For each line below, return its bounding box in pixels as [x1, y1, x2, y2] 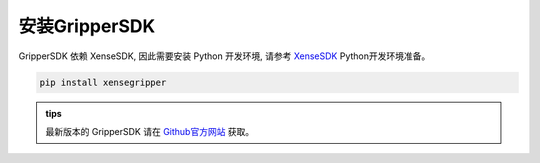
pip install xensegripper [39, 76, 167, 88]
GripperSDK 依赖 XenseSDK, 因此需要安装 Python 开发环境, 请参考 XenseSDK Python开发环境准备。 [18, 50, 431, 62]
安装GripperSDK [18, 15, 156, 37]
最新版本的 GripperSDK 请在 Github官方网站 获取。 [45, 125, 255, 137]
